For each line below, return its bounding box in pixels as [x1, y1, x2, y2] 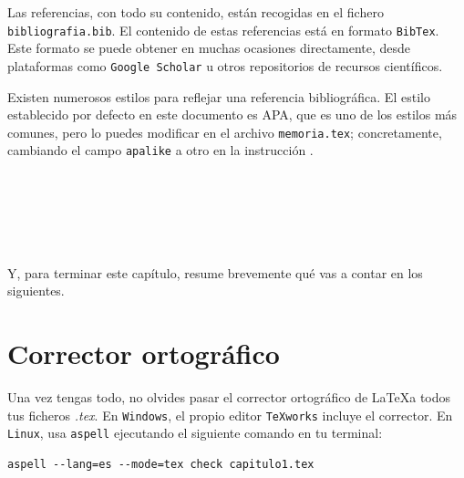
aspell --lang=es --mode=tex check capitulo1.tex [7, 458, 314, 471]
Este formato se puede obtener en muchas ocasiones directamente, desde [7, 38, 411, 57]
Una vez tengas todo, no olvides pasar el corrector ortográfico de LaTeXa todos [7, 388, 451, 407]
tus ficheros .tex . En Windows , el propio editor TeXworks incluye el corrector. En [7, 405, 453, 424]
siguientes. [7, 281, 65, 300]
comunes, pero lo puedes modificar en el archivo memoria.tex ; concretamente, [7, 122, 442, 141]
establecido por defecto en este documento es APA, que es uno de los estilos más [7, 105, 458, 124]
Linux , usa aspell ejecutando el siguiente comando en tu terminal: [7, 423, 383, 442]
